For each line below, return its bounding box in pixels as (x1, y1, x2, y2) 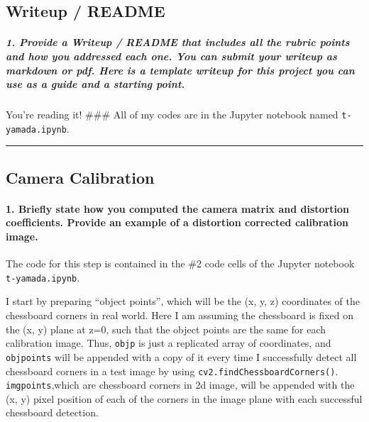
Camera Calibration (6, 166, 155, 188)
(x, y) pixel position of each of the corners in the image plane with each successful (6, 391, 363, 406)
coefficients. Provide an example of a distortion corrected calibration (6, 215, 348, 230)
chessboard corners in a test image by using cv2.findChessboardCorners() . (6, 363, 338, 378)
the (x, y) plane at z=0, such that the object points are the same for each (6, 321, 326, 336)
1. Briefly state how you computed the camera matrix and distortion (6, 201, 349, 216)
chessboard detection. (6, 405, 99, 420)
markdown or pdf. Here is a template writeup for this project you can (6, 62, 355, 77)
